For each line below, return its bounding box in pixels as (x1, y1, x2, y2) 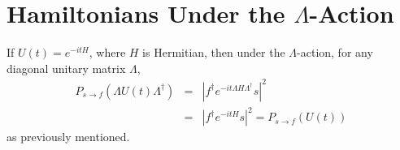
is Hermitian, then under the (142, 44, 285, 61)
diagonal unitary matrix (7, 59, 126, 76)
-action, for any (297, 44, 373, 61)
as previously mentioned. (7, 128, 130, 145)
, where (89, 44, 126, 61)
